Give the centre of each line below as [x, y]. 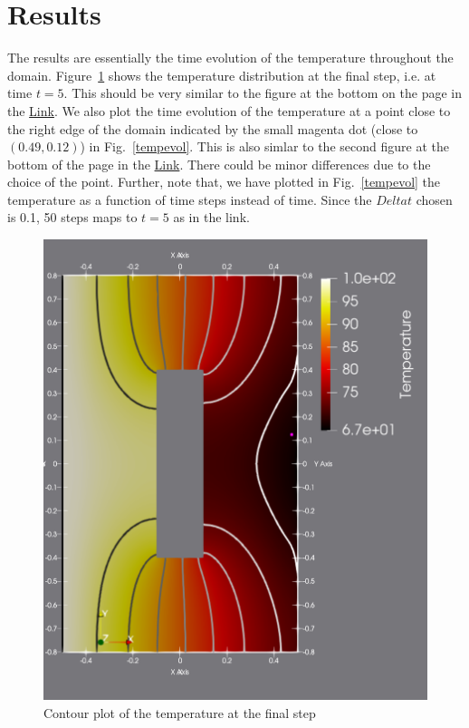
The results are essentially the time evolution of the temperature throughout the [230, 58]
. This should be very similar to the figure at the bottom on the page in [263, 93]
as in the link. [211, 217]
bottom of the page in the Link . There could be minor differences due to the [219, 164]
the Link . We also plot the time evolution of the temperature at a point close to [229, 110]
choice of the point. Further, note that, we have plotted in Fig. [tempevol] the [224, 182]
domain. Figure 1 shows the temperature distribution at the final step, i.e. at [222, 75]
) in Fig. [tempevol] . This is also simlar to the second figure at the [264, 146]
